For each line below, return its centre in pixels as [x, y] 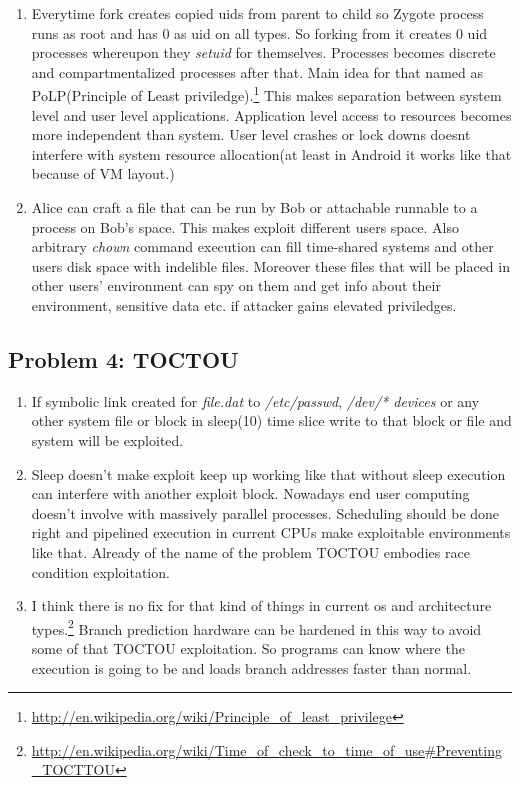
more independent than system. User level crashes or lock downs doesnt [251, 134]
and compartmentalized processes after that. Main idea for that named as [257, 71]
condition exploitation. [100, 571]
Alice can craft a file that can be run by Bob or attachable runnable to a [254, 207]
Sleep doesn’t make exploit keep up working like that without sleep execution [268, 473]
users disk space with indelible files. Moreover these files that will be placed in [270, 265]
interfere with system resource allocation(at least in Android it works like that [271, 153]
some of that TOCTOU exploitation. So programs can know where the [248, 647]
